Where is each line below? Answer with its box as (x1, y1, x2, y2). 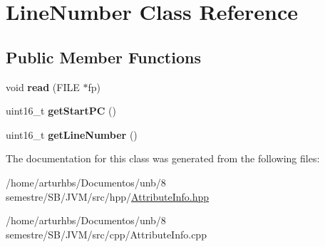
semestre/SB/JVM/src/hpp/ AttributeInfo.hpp (6, 189, 210, 204)
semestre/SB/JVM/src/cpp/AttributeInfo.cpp (6, 226, 207, 241)
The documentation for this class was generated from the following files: (6, 151, 320, 166)
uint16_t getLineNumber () (6, 127, 138, 142)
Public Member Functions (6, 46, 201, 68)
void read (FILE (6, 79, 80, 94)
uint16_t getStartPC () (6, 103, 116, 118)
